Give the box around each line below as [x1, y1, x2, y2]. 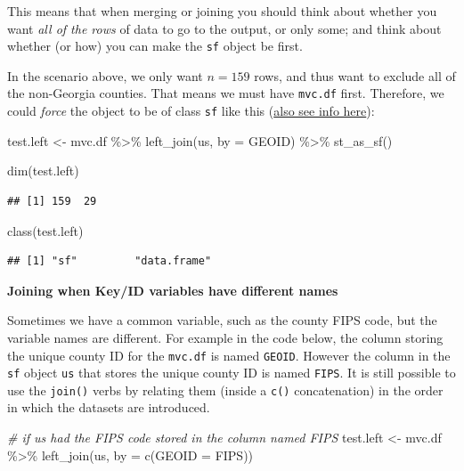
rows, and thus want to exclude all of [254, 66, 456, 85]
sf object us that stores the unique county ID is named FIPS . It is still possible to [7, 363, 456, 382]
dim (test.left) [7, 161, 79, 180]
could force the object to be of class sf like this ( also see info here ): [7, 102, 375, 120]
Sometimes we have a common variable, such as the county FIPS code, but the [7, 311, 437, 329]
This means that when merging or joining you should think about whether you [7, 2, 437, 20]
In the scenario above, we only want [7, 66, 203, 85]
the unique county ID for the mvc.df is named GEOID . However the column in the [7, 345, 451, 364]
